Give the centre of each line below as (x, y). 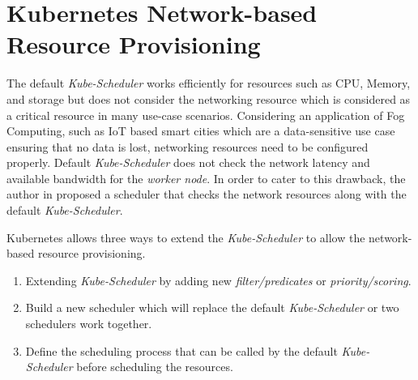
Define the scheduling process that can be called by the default (181, 350)
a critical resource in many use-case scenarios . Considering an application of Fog (206, 115)
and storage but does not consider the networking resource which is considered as (209, 98)
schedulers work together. (89, 324)
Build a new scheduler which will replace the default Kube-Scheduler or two (212, 307)
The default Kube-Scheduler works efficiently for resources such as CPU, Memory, (209, 83)
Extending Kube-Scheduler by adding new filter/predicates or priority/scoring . (218, 280)
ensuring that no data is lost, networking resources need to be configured (188, 146)
